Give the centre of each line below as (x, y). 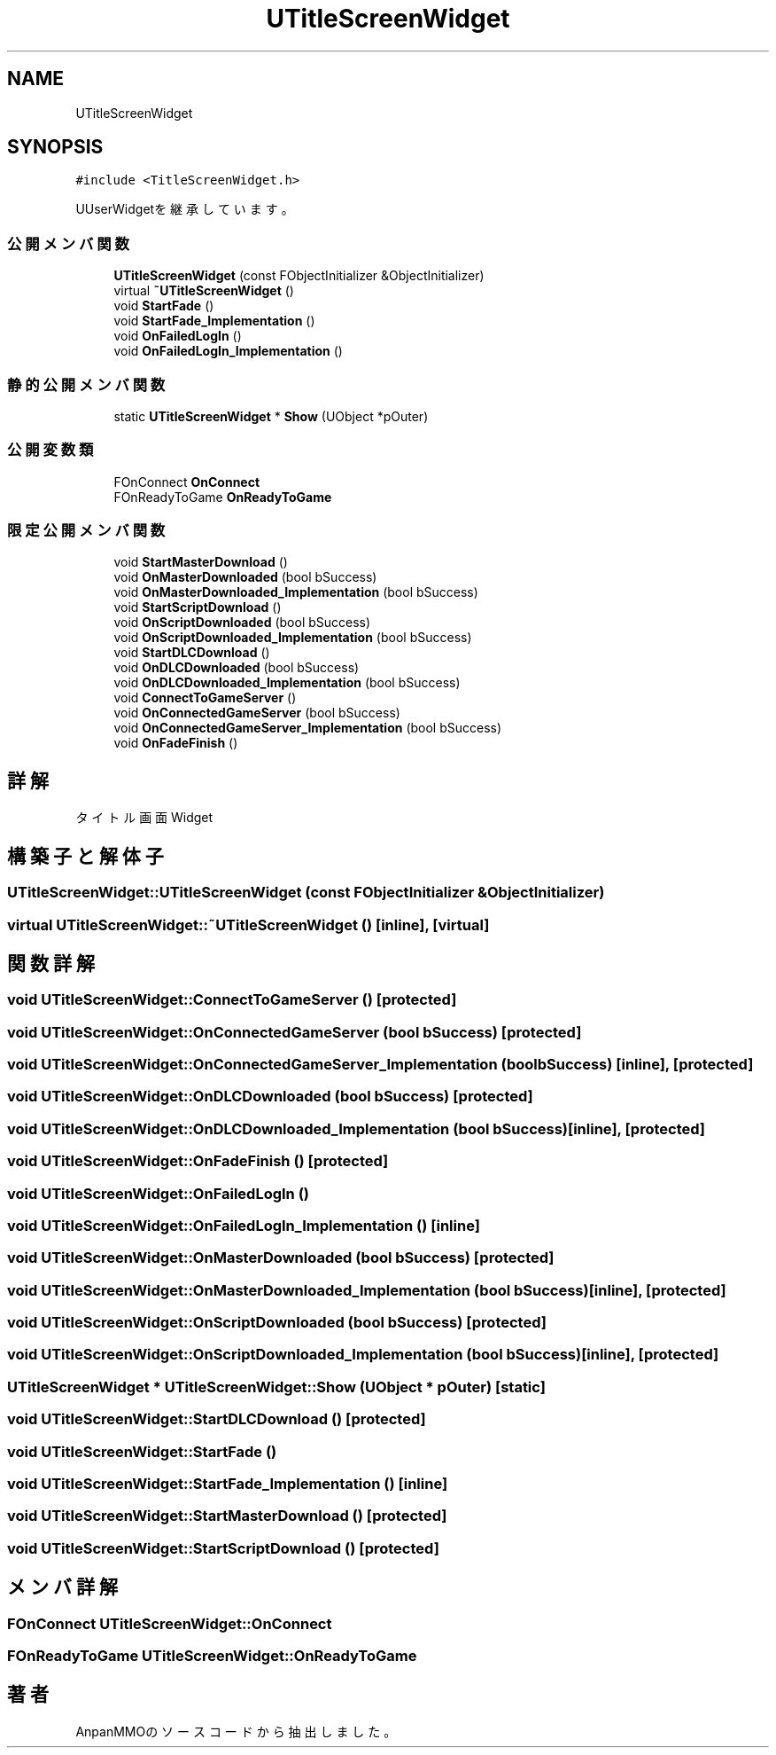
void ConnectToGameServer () (205, 698)
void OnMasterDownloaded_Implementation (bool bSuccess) (296, 592)
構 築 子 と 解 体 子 (85, 856)
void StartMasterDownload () (201, 562)
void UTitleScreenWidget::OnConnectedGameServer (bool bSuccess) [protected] (295, 1032)
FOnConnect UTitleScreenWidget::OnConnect (170, 1623)
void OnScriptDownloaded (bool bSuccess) (242, 623)
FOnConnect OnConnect (187, 482)
